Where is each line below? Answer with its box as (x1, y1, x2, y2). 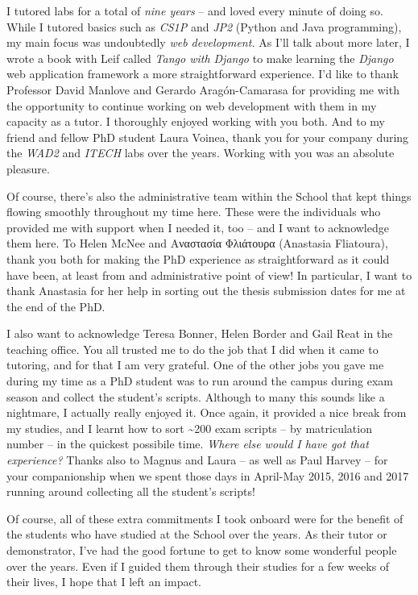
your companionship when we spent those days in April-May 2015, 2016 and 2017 (6, 467, 409, 484)
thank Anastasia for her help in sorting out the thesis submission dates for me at (6, 282, 406, 299)
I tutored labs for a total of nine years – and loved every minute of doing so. (6, 2, 383, 19)
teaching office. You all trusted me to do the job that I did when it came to (6, 340, 379, 357)
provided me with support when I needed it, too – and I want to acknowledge (6, 218, 389, 235)
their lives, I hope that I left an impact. (6, 573, 202, 590)
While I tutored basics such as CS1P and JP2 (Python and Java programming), (6, 18, 402, 35)
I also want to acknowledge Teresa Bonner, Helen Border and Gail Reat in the (6, 325, 393, 342)
